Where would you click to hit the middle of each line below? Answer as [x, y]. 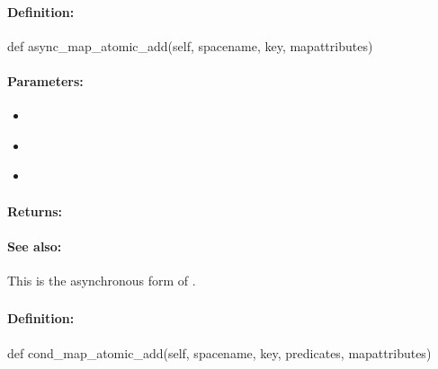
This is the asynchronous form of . [102, 280]
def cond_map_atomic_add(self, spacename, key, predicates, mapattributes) [219, 352]
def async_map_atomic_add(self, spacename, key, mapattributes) [190, 45]
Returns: [35, 211]
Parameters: [45, 80]
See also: [35, 246]
